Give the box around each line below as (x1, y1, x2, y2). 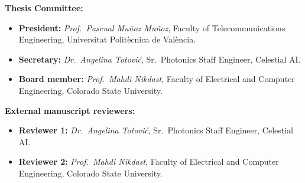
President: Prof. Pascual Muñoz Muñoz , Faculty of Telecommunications (18, 21, 285, 34)
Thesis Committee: (5, 2, 83, 14)
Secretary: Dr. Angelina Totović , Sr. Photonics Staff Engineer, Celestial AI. (18, 53, 301, 65)
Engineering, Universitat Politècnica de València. (18, 33, 196, 45)
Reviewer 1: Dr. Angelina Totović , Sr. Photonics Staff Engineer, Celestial (18, 124, 293, 136)
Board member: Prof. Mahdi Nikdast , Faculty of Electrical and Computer (18, 73, 295, 85)
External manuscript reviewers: (5, 104, 135, 116)
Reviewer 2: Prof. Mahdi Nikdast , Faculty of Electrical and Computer (18, 155, 279, 168)
